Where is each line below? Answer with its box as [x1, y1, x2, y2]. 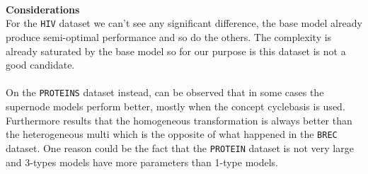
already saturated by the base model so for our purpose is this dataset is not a [6, 43, 346, 58]
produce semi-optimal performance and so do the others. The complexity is [6, 30, 332, 45]
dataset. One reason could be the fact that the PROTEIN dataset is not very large [6, 140, 354, 155]
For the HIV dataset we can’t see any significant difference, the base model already [6, 16, 362, 30]
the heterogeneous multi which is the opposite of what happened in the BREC [6, 127, 338, 141]
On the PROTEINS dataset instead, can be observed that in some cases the [6, 85, 324, 100]
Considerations [6, 1, 80, 16]
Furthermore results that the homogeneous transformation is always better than [6, 112, 352, 127]
